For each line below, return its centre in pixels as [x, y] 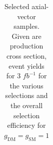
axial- [40, 6]
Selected [17, 6]
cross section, [26, 55]
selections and [26, 95]
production [26, 46]
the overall [26, 105]
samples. [26, 26]
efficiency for [26, 125]
